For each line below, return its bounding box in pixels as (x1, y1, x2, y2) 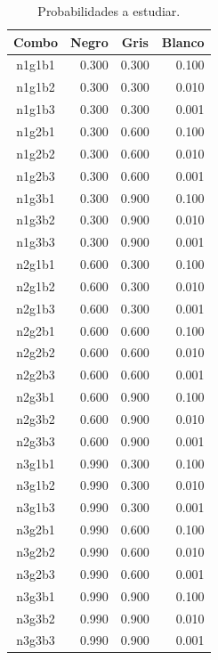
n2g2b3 (16, 365, 55, 384)
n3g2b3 (16, 564, 55, 583)
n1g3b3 (16, 232, 55, 251)
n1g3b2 (16, 210, 55, 229)
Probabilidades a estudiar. (37, 2, 181, 20)
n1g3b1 (16, 188, 55, 207)
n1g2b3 (16, 166, 55, 184)
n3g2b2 (16, 542, 55, 560)
